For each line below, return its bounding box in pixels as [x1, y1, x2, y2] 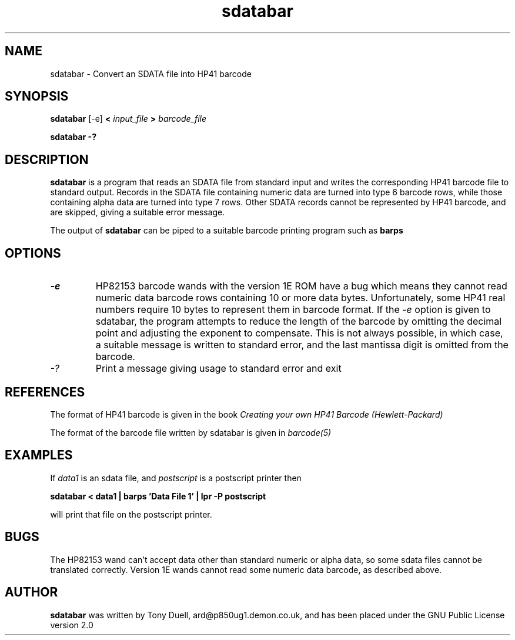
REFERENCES [5, 384, 85, 399]
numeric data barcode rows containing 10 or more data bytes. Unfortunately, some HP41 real [95, 292, 506, 304]
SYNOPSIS [5, 89, 69, 104]
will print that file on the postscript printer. [50, 509, 212, 519]
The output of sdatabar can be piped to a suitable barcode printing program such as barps [50, 225, 403, 236]
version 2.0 [50, 619, 93, 630]
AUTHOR [5, 585, 58, 600]
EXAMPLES [5, 448, 73, 463]
